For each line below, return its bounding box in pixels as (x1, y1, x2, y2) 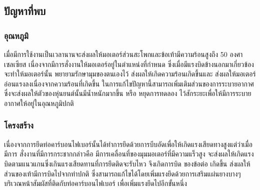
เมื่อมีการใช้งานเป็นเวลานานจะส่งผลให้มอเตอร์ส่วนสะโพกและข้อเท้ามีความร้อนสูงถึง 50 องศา (4, 49, 243, 59)
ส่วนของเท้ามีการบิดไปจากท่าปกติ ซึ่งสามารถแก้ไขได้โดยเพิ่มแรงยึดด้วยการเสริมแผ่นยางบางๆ (4, 168, 241, 178)
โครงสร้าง (4, 119, 33, 131)
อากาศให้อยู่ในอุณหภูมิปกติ (4, 97, 74, 108)
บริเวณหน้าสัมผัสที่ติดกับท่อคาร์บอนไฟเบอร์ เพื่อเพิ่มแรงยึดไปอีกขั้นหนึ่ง (4, 178, 187, 188)
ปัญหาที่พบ (4, 3, 46, 18)
